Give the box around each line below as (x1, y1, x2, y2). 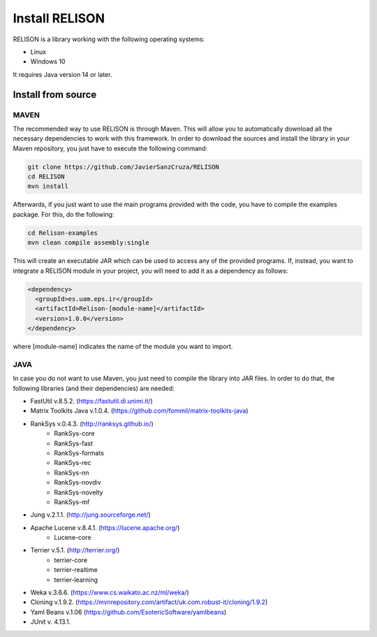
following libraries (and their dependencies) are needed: (13, 384, 175, 392)
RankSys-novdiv (54, 478, 101, 487)
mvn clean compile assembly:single (27, 238, 149, 247)
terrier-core (54, 556, 87, 564)
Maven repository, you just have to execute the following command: (13, 144, 208, 152)
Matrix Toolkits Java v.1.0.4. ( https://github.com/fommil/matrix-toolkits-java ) (30, 406, 249, 415)
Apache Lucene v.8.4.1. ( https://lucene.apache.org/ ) (30, 523, 180, 531)
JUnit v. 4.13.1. (30, 617, 71, 626)
